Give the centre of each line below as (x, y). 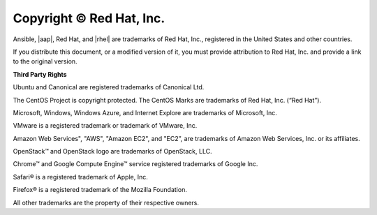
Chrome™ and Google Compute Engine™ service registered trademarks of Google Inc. (135, 164)
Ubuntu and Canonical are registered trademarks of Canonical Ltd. (109, 87)
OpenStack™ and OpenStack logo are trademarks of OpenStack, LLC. (112, 151)
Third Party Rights (40, 74)
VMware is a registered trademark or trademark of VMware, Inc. (105, 126)
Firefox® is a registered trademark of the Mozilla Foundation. (100, 190)
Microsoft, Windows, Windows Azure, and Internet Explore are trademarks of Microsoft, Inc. (145, 112)
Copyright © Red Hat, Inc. (89, 18)
